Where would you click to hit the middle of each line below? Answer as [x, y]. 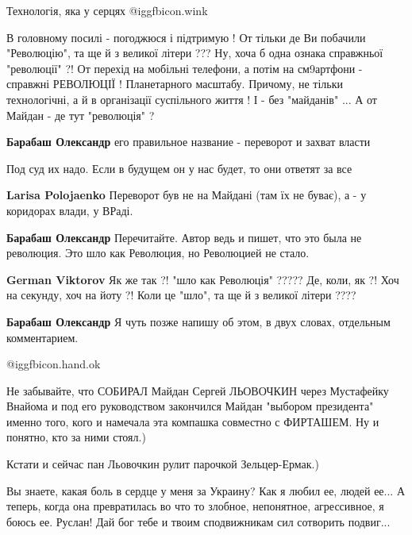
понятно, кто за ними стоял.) [76, 437]
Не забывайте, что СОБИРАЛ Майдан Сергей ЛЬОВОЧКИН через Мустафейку [198, 390]
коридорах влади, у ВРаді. [70, 210]
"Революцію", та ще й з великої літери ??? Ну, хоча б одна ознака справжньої [195, 53]
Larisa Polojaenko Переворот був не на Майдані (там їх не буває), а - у [187, 195]
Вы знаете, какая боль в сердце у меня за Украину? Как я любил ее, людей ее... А [206, 490]
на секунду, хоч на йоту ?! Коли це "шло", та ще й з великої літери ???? [181, 295]
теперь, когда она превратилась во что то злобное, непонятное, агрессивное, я [195, 506]
